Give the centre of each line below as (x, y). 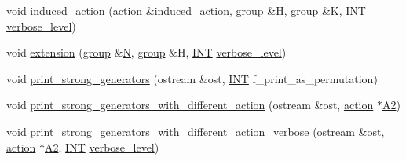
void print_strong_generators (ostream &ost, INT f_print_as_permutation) (192, 78)
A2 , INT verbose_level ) (102, 146)
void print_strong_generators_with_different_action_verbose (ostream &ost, (196, 131)
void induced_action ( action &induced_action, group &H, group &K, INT (186, 10)
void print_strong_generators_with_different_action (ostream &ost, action (190, 105)
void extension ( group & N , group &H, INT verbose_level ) (146, 52)
